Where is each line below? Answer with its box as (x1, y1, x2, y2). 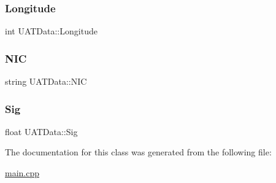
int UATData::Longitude (5, 25, 98, 37)
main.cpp (5, 166, 40, 179)
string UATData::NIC (5, 75, 87, 88)
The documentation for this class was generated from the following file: (5, 146, 272, 158)
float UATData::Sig (5, 125, 78, 138)
